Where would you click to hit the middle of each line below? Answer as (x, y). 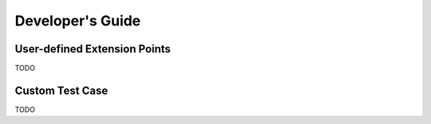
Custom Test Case (61, 90)
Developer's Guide (78, 21)
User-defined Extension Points (93, 49)
